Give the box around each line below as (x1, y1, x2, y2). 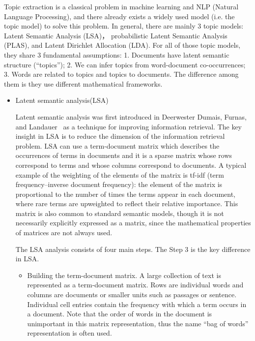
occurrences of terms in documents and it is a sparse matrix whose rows (15, 150, 232, 160)
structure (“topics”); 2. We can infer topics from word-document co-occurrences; (4, 59, 246, 69)
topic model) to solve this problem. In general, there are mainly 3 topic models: (4, 21, 244, 31)
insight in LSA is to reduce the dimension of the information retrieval (15, 131, 225, 141)
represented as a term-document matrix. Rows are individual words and (27, 279, 244, 290)
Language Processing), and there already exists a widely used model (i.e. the (4, 11, 235, 21)
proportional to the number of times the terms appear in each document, (15, 188, 235, 199)
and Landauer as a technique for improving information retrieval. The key (15, 121, 242, 131)
